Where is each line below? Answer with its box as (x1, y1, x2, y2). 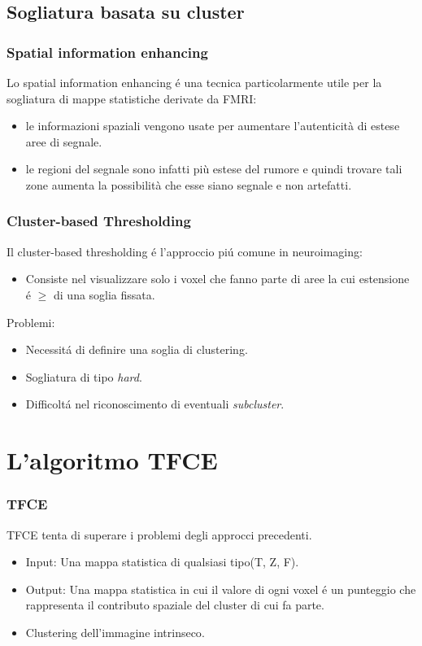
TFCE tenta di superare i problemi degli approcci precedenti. (7, 526, 312, 543)
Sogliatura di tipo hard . (25, 368, 142, 385)
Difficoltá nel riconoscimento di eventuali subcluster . (25, 395, 285, 412)
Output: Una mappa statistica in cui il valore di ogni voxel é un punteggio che (25, 580, 416, 597)
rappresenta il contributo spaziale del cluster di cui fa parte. (25, 596, 324, 613)
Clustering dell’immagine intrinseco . (25, 623, 205, 640)
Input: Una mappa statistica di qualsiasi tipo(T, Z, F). (25, 553, 299, 570)
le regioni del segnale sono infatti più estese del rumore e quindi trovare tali (25, 160, 402, 177)
